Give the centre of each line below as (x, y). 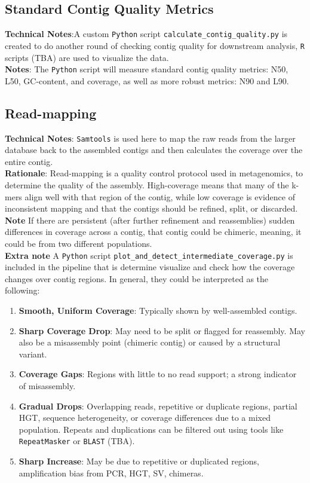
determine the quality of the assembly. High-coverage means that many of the (147, 185)
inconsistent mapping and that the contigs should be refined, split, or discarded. (151, 208)
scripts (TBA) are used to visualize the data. (87, 57)
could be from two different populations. (79, 243)
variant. (33, 354)
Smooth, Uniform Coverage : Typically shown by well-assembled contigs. (158, 310)
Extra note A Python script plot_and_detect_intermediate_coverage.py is (149, 255)
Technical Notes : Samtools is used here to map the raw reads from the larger (150, 138)
